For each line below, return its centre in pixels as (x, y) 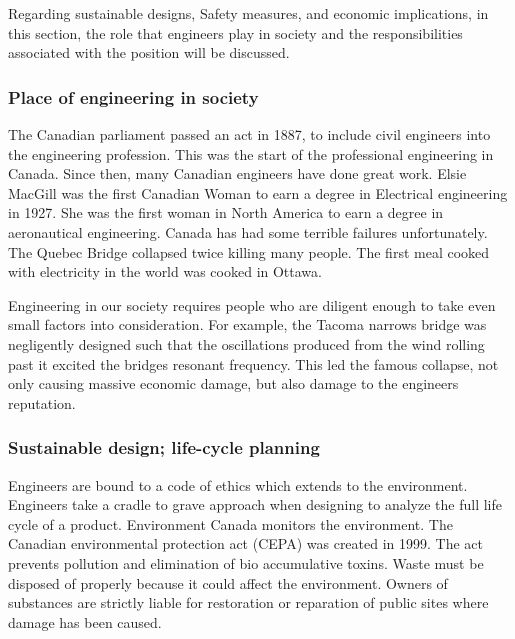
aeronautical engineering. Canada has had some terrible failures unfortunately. (248, 231)
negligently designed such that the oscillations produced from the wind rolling (246, 343)
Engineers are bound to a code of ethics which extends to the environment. (238, 484)
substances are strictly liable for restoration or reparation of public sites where (248, 602)
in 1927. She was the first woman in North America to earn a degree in (226, 212)
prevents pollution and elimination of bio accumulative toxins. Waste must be (246, 562)
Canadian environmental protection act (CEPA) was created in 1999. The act (246, 543)
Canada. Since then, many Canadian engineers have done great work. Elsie (237, 173)
